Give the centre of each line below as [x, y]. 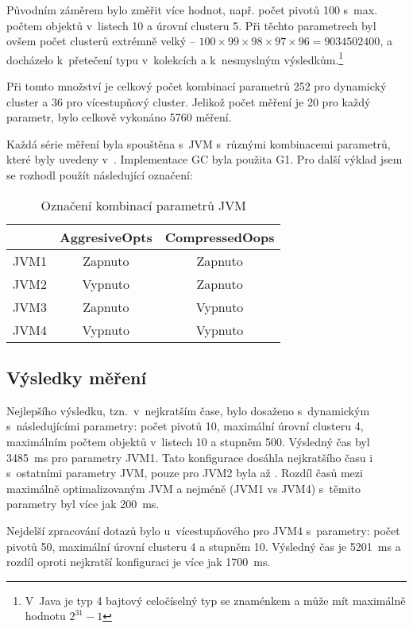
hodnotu [45, 616]
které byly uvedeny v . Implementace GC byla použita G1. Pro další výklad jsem [205, 159]
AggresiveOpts [106, 237]
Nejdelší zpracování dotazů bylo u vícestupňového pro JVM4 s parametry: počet [203, 530]
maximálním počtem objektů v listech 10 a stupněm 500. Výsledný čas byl [188, 441]
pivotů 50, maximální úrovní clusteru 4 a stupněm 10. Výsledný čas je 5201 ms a [204, 546]
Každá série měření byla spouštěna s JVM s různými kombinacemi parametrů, [199, 143]
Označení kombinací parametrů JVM [143, 205]
